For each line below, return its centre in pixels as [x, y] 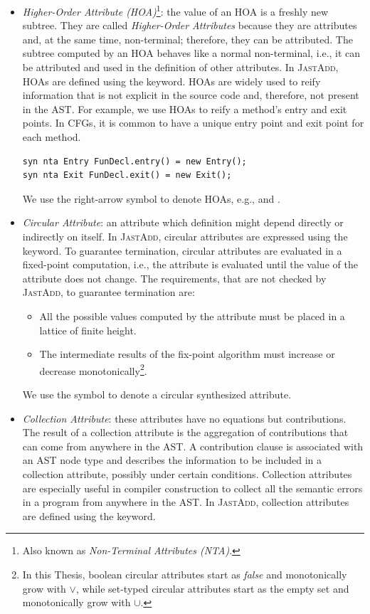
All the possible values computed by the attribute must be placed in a [192, 316]
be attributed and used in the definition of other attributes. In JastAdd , [180, 67]
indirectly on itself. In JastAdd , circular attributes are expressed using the [185, 236]
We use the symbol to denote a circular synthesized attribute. [157, 394]
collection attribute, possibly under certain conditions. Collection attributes [187, 473]
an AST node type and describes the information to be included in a [172, 460]
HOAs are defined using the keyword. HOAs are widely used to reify [171, 81]
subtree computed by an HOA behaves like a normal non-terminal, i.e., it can [191, 53]
